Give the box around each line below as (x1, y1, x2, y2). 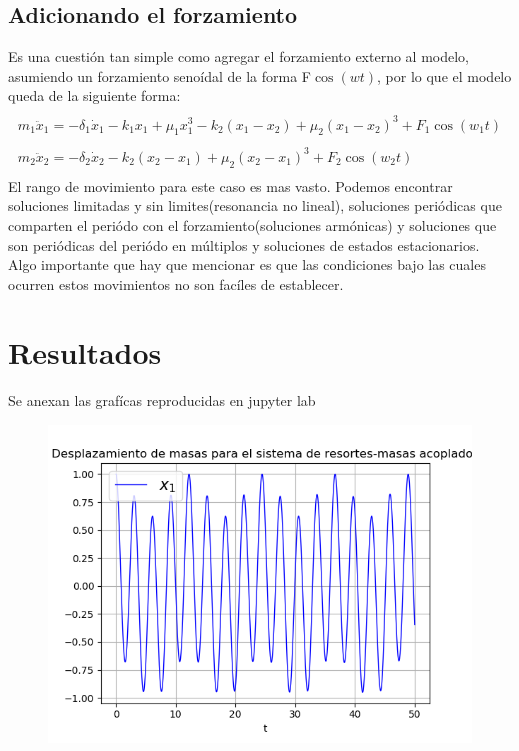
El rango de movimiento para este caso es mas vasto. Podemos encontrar (8, 175, 453, 196)
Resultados (8, 332, 162, 373)
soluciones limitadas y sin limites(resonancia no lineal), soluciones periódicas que (8, 195, 502, 216)
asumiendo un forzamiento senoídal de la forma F (8, 65, 311, 86)
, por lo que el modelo (377, 65, 512, 86)
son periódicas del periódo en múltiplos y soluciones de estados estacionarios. (8, 234, 480, 255)
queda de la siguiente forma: (8, 85, 181, 106)
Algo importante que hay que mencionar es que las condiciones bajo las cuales (8, 254, 486, 275)
